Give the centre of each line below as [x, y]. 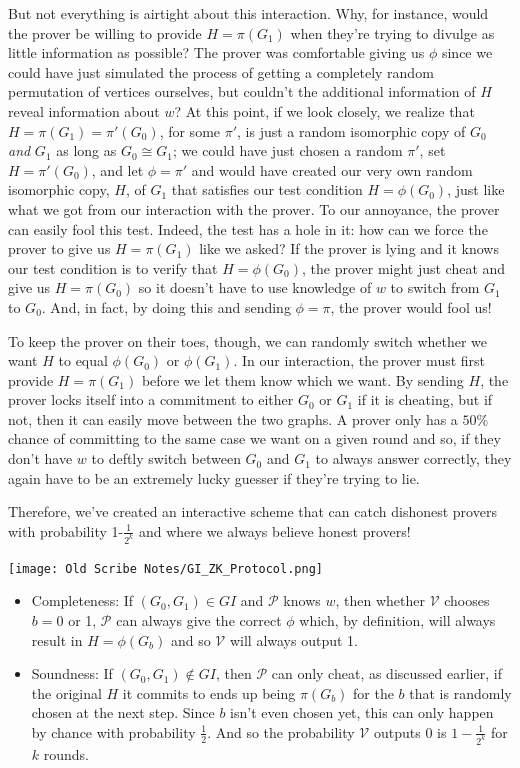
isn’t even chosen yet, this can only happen [362, 712]
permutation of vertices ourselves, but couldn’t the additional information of [242, 91]
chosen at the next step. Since [123, 712]
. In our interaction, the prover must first [359, 360]
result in [57, 639]
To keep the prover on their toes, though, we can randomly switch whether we [248, 340]
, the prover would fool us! [411, 306]
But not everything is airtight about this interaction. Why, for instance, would [248, 13]
